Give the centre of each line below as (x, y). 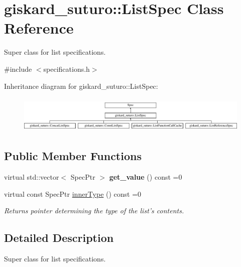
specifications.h (67, 69)
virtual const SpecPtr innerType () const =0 (73, 193)
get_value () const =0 (146, 177)
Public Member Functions (73, 156)
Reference (39, 28)
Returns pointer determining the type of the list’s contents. (94, 211)
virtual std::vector (32, 177)
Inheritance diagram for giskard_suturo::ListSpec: (81, 86)
